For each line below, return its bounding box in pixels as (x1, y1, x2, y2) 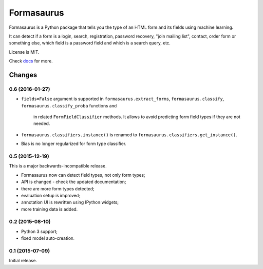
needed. (33, 121, 50, 126)
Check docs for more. (9, 58, 53, 64)
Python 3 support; (21, 228, 58, 234)
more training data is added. (21, 206, 78, 212)
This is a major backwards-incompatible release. (9, 163, 107, 169)
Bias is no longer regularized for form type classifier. (21, 141, 127, 146)
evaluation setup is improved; (21, 192, 80, 198)
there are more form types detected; (21, 186, 94, 191)
